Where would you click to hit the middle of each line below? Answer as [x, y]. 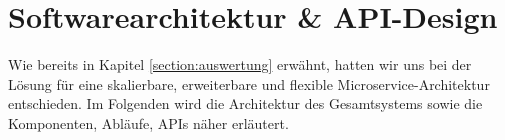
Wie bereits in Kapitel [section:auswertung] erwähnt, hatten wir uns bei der [240, 64]
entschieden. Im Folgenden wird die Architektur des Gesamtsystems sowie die [245, 103]
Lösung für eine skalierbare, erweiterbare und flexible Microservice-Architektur [249, 83]
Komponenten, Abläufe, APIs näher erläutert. [148, 122]
